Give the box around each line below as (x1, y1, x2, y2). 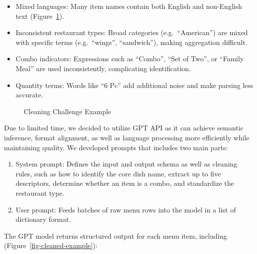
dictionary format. (15, 214, 71, 224)
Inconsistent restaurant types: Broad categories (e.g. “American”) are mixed (15, 27, 248, 38)
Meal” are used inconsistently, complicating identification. (15, 63, 191, 73)
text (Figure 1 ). (15, 10, 64, 21)
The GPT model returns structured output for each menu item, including (4, 230, 227, 241)
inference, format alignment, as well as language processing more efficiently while (4, 132, 250, 142)
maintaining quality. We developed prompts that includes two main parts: (4, 142, 228, 152)
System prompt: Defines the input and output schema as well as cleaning (15, 159, 237, 169)
